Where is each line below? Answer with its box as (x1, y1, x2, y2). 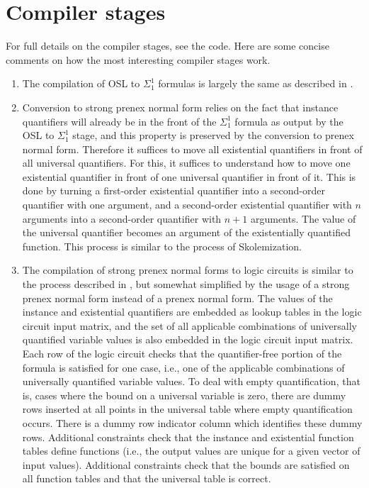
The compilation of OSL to (22, 76, 140, 91)
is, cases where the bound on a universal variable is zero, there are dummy (22, 387, 346, 402)
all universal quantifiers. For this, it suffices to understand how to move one (22, 155, 351, 170)
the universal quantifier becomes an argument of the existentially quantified (22, 225, 351, 240)
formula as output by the (234, 113, 344, 128)
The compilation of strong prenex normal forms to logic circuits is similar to (22, 262, 353, 277)
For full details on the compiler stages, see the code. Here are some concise (6, 38, 329, 53)
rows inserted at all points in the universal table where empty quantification (22, 401, 353, 416)
